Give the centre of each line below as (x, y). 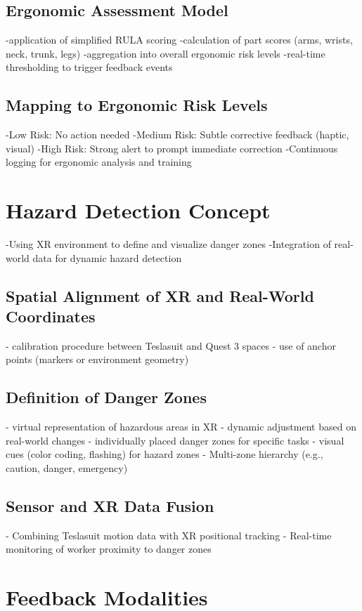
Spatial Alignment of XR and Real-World (160, 295)
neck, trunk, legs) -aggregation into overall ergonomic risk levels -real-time (166, 53)
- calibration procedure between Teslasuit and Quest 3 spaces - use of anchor (171, 345)
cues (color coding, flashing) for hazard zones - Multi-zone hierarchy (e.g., (164, 454)
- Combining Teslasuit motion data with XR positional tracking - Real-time (169, 535)
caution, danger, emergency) (67, 468)
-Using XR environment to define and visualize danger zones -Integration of (168, 244)
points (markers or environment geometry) (97, 359)
